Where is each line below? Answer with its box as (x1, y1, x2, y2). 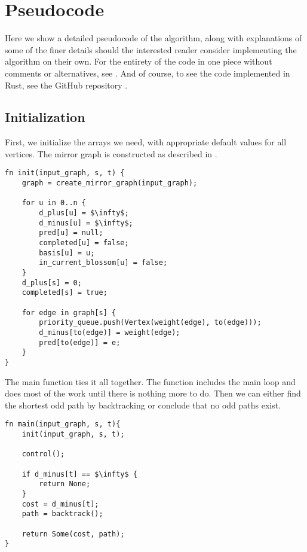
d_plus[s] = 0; (22, 278, 82, 287)
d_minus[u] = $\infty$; (39, 218, 133, 227)
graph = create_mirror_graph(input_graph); (22, 179, 198, 188)
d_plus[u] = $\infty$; (39, 209, 129, 218)
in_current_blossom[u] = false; (39, 258, 168, 267)
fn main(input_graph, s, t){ (5, 420, 121, 429)
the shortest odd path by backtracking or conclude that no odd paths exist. (5, 398, 281, 411)
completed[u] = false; (39, 239, 129, 248)
